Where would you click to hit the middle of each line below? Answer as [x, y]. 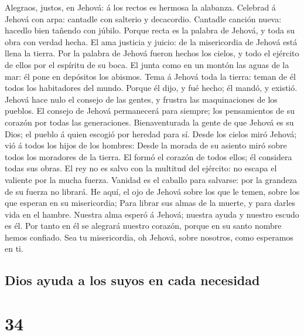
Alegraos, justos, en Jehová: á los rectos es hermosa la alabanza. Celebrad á [140, 7]
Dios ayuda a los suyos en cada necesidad [132, 280]
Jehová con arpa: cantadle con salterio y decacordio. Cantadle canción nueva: [143, 18]
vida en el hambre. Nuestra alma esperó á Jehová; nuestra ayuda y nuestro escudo [152, 214]
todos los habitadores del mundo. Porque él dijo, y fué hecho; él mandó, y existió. [151, 88]
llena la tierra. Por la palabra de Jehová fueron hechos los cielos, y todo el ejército [152, 53]
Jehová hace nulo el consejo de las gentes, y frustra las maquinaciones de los [141, 99]
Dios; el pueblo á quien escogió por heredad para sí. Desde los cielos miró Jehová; [151, 133]
